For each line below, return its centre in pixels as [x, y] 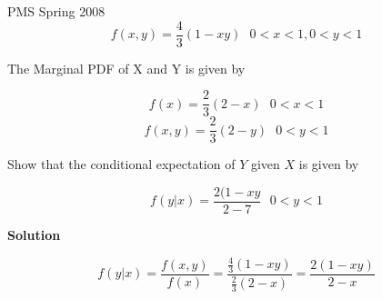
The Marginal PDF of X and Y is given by [126, 68]
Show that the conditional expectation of [121, 164]
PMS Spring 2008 [56, 11]
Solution [34, 235]
